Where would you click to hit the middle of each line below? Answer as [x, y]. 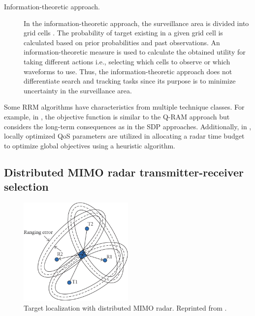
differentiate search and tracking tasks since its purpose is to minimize [130, 81]
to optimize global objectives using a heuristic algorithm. [90, 145]
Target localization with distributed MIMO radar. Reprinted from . [125, 307]
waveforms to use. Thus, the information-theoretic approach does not [128, 71]
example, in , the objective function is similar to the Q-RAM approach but [117, 116]
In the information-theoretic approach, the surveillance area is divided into [136, 23]
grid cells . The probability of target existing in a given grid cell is [123, 33]
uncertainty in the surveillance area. [78, 90]
